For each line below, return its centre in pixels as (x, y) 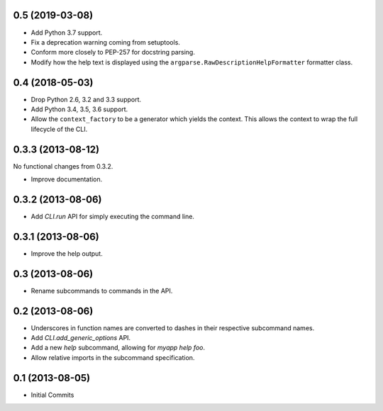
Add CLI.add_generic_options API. (81, 338)
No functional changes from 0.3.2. (63, 166)
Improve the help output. (67, 253)
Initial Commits (52, 395)
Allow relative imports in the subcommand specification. (113, 357)
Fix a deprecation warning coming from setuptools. (106, 42)
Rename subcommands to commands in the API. (102, 291)
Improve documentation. (67, 179)
